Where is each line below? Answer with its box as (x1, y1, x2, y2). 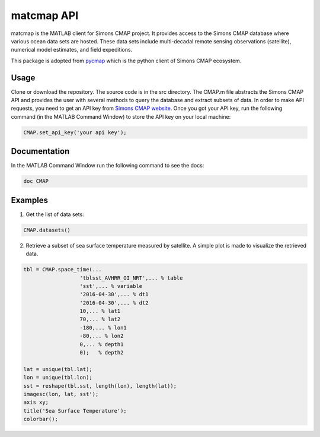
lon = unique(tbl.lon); (23, 374, 93, 381)
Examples (11, 195, 49, 205)
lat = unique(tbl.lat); (23, 366, 93, 372)
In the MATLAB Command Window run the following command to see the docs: (11, 162, 204, 169)
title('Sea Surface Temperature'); (23, 407, 127, 414)
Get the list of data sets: (25, 211, 84, 218)
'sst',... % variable (79, 283, 142, 289)
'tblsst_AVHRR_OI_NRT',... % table (79, 274, 183, 281)
